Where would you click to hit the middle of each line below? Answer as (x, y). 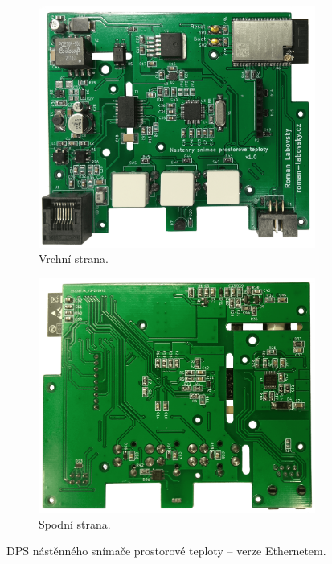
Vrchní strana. (74, 259)
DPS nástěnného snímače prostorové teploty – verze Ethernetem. (166, 551)
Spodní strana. (75, 523)
